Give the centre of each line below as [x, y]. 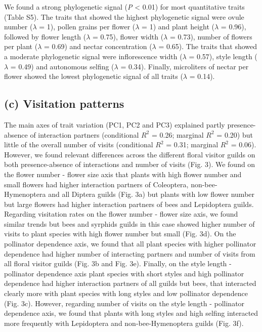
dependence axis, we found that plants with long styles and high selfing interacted [131, 313]
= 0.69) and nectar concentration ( [98, 46]
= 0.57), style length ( [223, 56]
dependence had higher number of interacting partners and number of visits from [130, 253]
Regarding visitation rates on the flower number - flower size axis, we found [121, 214]
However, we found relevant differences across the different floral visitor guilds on [130, 154]
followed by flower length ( [45, 36]
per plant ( [21, 46]
